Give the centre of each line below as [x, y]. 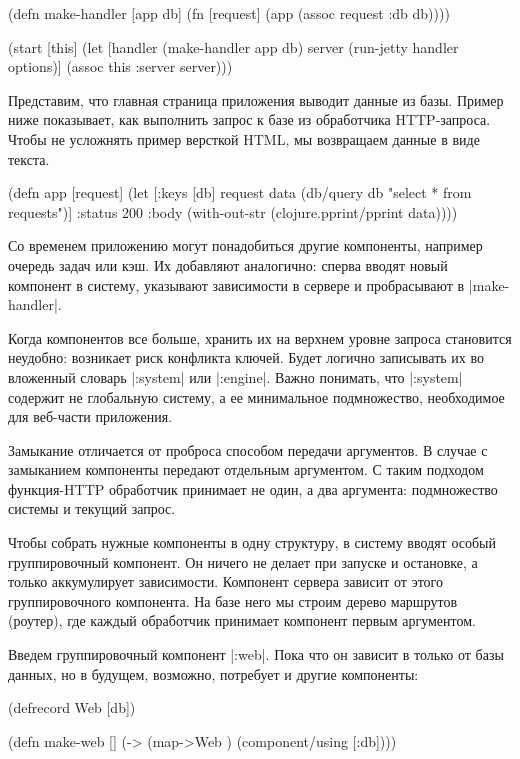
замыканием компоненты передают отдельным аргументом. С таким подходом [246, 469]
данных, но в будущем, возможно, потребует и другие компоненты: [213, 673]
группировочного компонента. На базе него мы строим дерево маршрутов [232, 600]
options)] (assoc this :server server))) [120, 66]
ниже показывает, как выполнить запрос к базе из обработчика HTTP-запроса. [249, 119]
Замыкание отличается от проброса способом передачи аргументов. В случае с [248, 449]
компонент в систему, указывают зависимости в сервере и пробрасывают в [236, 284]
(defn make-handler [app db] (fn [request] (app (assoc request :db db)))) [229, 13]
